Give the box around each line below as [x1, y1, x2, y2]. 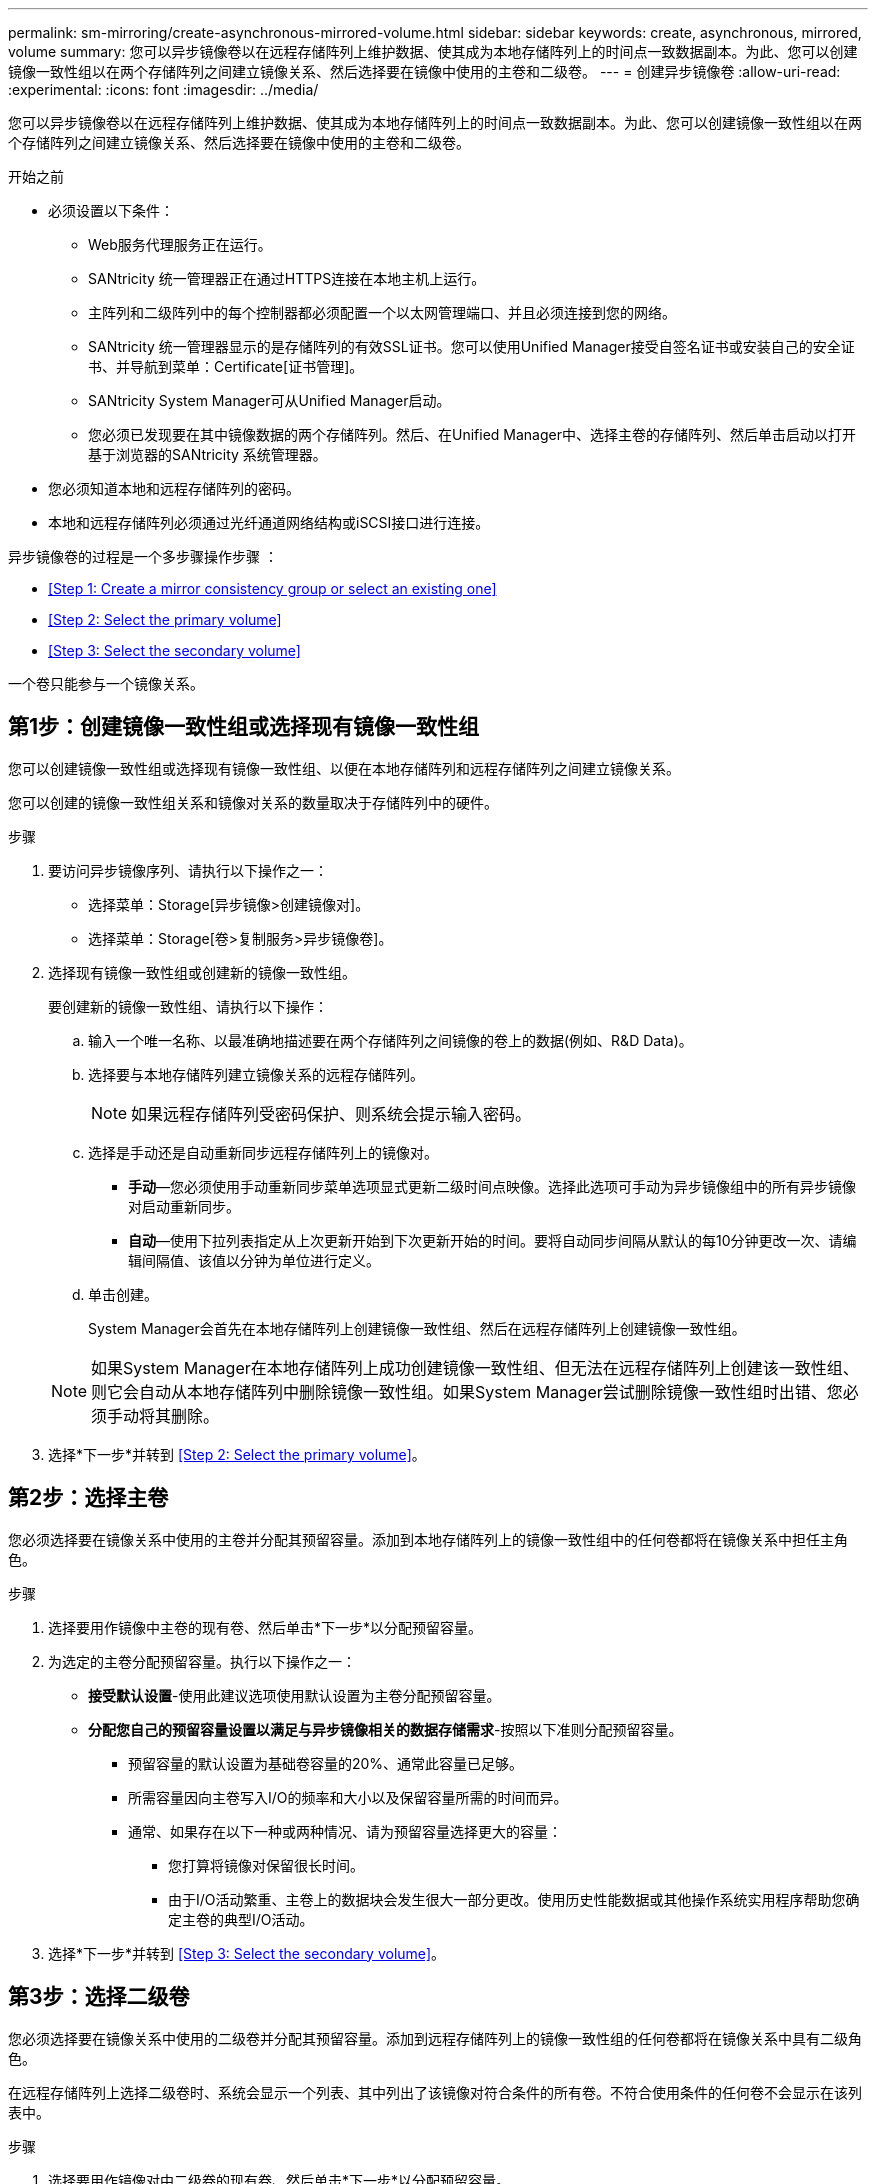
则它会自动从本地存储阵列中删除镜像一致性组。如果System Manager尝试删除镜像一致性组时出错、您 [91, 1381, 843, 1402]
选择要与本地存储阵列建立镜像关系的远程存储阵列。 [88, 1065, 424, 1083]
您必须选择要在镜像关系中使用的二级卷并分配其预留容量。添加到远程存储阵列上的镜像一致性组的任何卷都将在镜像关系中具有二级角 [8, 2029, 862, 2047]
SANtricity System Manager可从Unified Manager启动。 [88, 392, 451, 409]
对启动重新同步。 [128, 1197, 240, 1215]
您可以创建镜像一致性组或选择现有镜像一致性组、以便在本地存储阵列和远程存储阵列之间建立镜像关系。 [8, 759, 680, 777]
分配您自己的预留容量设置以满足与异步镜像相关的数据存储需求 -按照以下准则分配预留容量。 [88, 1720, 683, 1738]
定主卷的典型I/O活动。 [168, 1910, 314, 1928]
